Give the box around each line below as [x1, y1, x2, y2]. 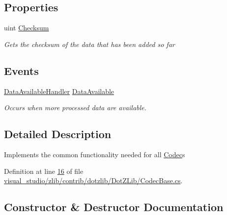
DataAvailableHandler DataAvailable [4, 86, 114, 96]
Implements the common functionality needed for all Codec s [4, 149, 185, 159]
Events [4, 63, 39, 78]
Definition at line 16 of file [4, 166, 84, 176]
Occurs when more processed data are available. [4, 102, 146, 113]
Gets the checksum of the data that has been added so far [4, 39, 175, 49]
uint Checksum [4, 23, 49, 33]
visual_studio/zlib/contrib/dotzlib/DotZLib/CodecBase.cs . [4, 175, 183, 186]
